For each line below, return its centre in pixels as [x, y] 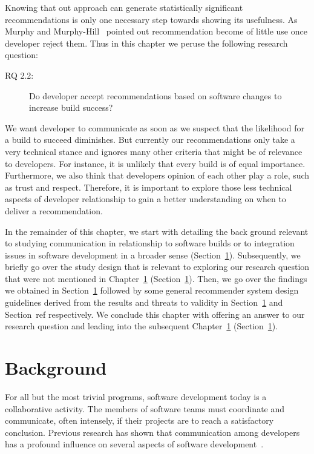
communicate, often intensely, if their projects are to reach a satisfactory [139, 420]
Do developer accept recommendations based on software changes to [155, 95]
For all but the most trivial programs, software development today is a [136, 396]
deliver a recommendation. [54, 210]
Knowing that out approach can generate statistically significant [124, 7]
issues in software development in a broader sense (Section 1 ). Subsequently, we [153, 255]
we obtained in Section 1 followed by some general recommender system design [152, 290]
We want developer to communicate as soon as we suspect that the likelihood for [155, 127]
